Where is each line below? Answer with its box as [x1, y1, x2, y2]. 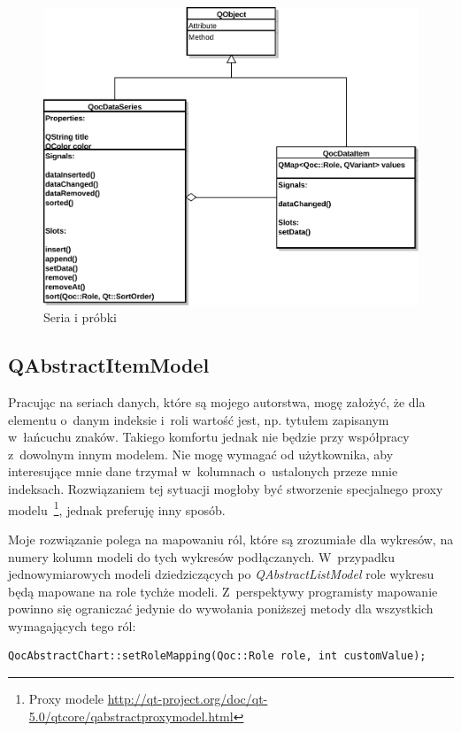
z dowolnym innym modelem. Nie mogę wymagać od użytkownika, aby [8, 444, 394, 463]
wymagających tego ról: [8, 616, 136, 635]
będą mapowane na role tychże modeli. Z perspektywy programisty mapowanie [8, 582, 438, 600]
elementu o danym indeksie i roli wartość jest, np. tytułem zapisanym [8, 410, 389, 428]
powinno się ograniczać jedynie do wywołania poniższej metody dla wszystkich [8, 599, 434, 618]
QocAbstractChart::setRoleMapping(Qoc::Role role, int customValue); [8, 650, 426, 663]
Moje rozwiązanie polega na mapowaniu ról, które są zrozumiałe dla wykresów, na [8, 529, 454, 548]
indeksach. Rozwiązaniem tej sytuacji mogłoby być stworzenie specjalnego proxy [8, 480, 443, 498]
